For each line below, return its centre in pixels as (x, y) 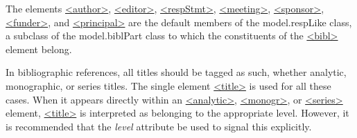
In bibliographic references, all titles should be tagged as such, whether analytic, (176, 72)
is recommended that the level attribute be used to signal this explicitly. (159, 126)
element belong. (39, 49)
